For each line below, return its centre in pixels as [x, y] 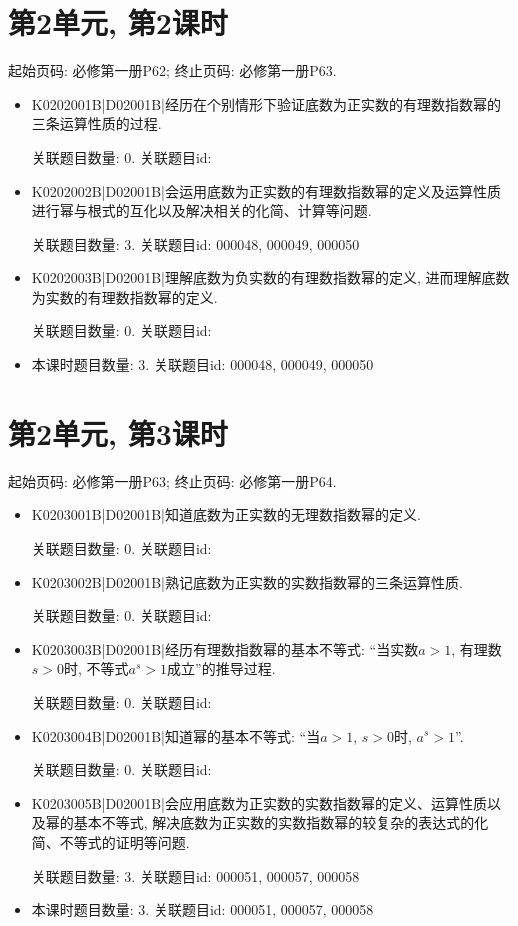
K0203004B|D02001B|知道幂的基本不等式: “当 [176, 735]
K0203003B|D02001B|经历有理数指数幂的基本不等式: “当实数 [225, 648]
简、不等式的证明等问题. [110, 841]
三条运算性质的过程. [96, 123]
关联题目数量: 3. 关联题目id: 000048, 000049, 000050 [195, 243]
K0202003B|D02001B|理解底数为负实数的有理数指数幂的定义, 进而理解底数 [270, 277]
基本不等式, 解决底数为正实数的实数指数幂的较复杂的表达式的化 [281, 822]
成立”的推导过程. [221, 668]
